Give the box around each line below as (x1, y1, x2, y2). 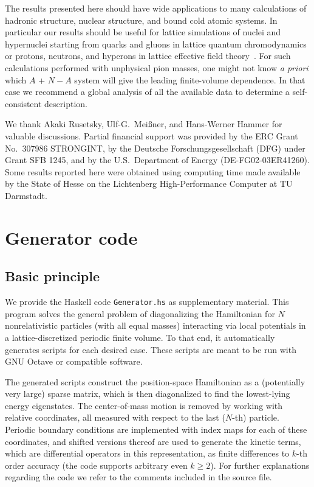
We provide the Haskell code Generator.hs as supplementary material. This (5, 295, 289, 308)
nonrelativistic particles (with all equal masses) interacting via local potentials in (5, 319, 306, 332)
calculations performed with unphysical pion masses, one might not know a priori (5, 61, 309, 74)
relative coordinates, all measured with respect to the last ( (5, 411, 225, 424)
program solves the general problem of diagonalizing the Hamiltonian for (5, 307, 275, 320)
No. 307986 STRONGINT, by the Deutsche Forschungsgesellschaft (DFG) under (5, 141, 305, 154)
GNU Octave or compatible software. (5, 355, 143, 368)
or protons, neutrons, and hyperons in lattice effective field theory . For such (5, 49, 291, 62)
